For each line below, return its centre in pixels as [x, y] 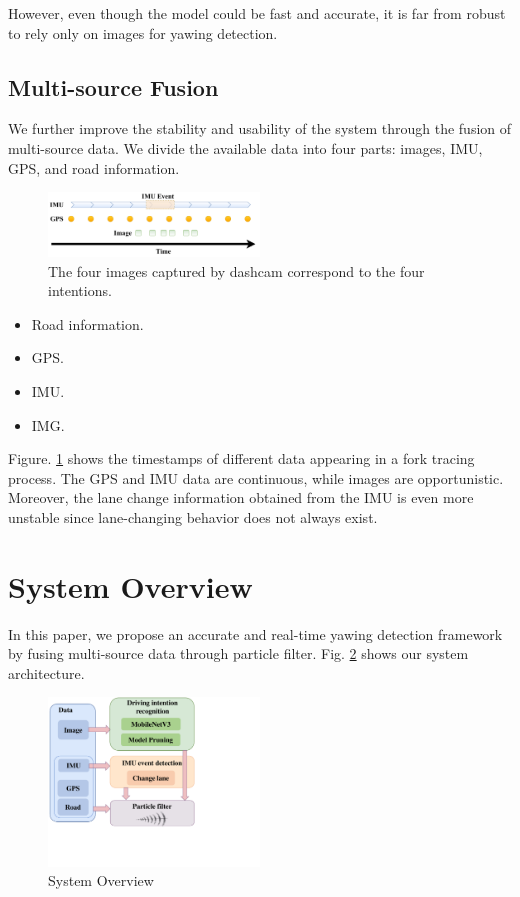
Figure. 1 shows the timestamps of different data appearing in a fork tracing [241, 458]
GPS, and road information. [94, 167]
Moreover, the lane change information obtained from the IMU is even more [241, 497]
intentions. [80, 290]
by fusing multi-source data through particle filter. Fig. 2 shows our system [238, 653]
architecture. [46, 672]
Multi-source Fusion [113, 86]
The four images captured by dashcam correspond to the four [236, 270]
